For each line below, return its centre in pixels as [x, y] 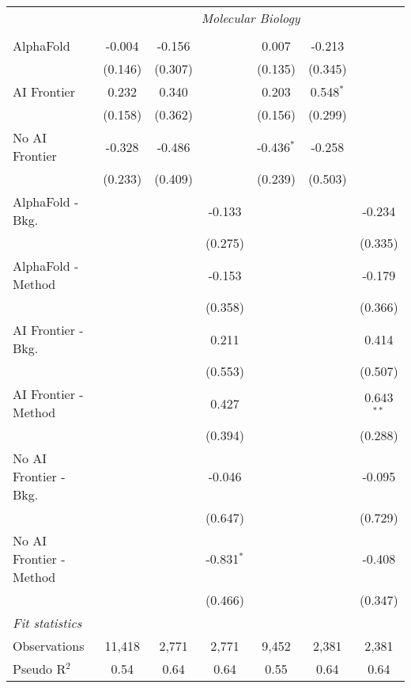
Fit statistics [47, 623]
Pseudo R [40, 669]
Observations [49, 646]
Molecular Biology [251, 18]
